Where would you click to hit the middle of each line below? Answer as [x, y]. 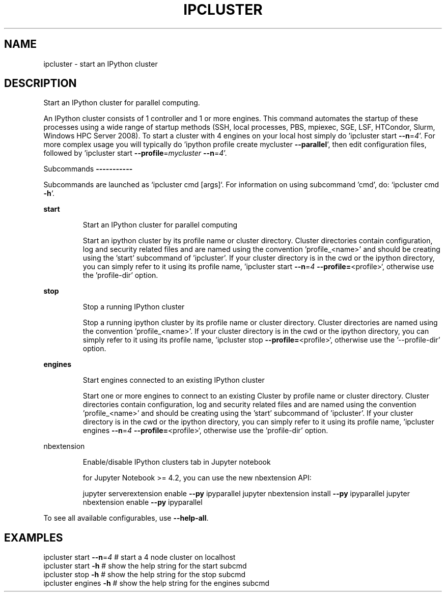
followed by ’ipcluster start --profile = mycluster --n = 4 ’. [135, 153]
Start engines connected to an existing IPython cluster [174, 380]
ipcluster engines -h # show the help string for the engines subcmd [157, 583]
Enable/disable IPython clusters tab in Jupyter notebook [177, 462]
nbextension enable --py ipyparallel [143, 502]
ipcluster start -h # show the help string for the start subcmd [145, 566]
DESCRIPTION [40, 83]
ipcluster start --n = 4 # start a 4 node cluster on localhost [140, 557]
